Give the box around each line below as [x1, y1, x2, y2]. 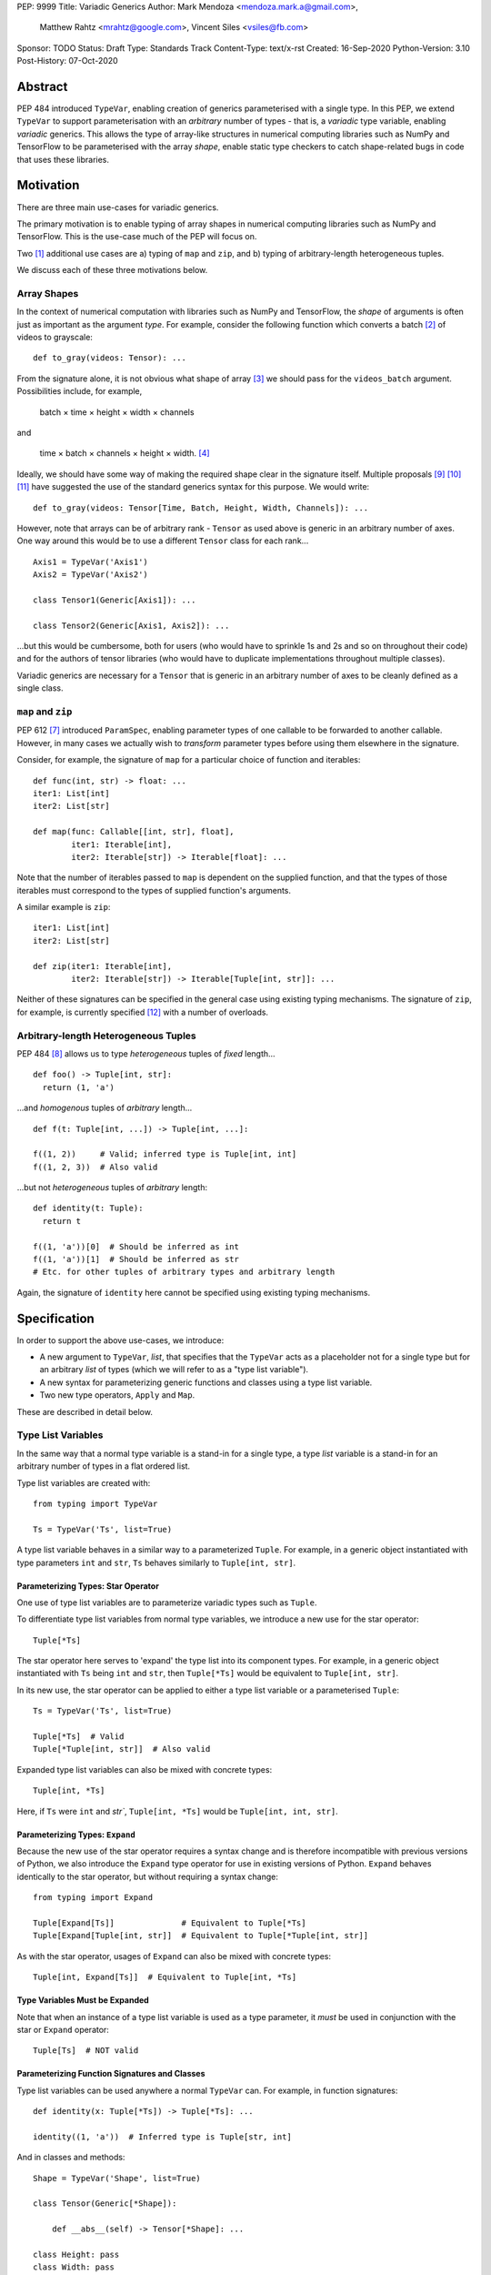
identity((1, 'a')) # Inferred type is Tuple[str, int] [33, 2131, 293, 2142]
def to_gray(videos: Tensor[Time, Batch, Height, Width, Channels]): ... [33, 502, 369, 513]
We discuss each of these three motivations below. [16, 265, 208, 276]
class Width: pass [33, 2262, 115, 2272]
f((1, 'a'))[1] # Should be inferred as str [33, 1254, 240, 1265]
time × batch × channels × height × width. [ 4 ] [39, 448, 210, 459]
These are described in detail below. [16, 1406, 154, 1417]
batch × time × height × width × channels [39, 406, 195, 418]
